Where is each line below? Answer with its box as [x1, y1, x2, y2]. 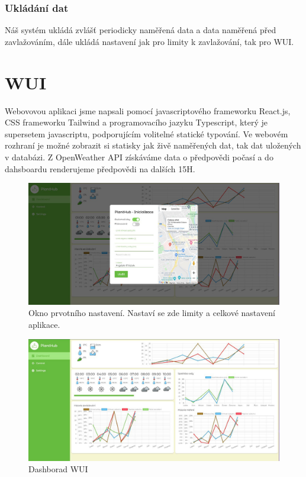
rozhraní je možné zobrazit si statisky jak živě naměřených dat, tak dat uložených [5, 139, 301, 152]
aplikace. [28, 318, 60, 331]
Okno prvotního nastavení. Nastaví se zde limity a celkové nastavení [28, 307, 275, 319]
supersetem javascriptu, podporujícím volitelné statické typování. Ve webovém [5, 127, 288, 140]
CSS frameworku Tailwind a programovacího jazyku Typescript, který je [5, 116, 268, 128]
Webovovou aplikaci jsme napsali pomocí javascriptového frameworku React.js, [5, 104, 291, 117]
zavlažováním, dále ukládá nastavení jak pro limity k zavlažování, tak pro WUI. [5, 35, 294, 47]
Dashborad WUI [28, 463, 88, 475]
